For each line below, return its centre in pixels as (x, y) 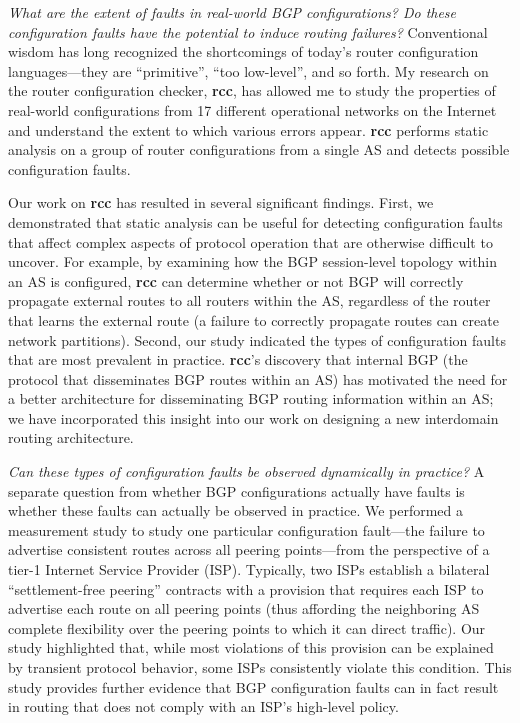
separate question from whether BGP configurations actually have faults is (236, 490)
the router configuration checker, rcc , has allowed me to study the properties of (252, 90)
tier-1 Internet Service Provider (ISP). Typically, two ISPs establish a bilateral (249, 569)
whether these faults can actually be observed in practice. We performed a (236, 510)
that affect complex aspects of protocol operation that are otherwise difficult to (250, 241)
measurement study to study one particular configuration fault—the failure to (246, 529)
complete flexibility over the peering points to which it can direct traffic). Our (247, 627)
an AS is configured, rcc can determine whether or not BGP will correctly (236, 280)
